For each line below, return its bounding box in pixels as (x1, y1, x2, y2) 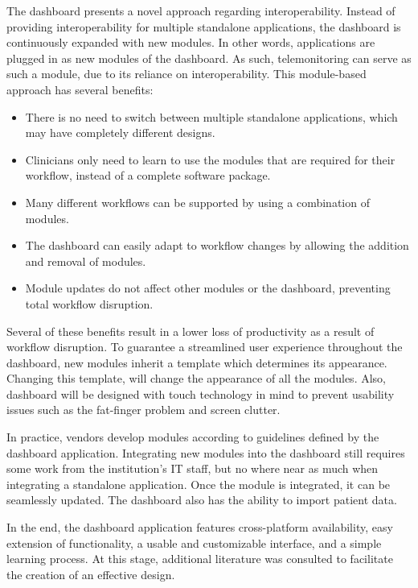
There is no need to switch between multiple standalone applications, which (25, 108, 398, 125)
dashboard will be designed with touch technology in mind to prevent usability (6, 385, 395, 402)
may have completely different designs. (25, 124, 215, 141)
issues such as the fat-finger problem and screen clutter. (6, 401, 281, 418)
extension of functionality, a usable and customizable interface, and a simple (6, 534, 382, 551)
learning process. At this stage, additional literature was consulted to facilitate (6, 550, 393, 567)
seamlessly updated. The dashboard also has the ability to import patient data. (6, 491, 397, 508)
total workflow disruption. (25, 295, 154, 312)
